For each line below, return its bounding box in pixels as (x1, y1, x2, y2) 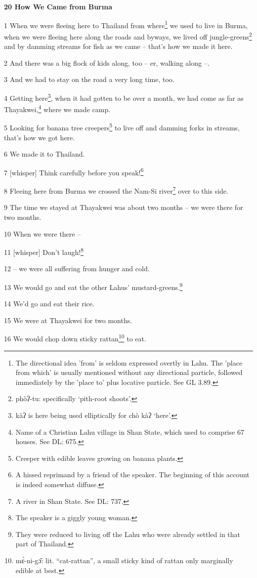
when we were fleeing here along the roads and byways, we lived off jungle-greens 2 (4, 30, 252, 41)
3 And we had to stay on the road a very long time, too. (4, 74, 174, 84)
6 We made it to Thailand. (4, 149, 85, 159)
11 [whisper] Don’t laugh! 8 (4, 246, 84, 257)
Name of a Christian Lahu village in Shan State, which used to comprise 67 (15, 426, 244, 437)
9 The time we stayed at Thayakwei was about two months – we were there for (4, 202, 243, 212)
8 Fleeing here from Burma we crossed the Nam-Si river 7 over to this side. (4, 184, 228, 196)
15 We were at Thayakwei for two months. (4, 315, 132, 325)
